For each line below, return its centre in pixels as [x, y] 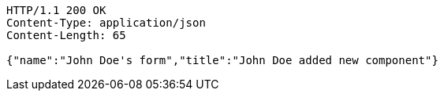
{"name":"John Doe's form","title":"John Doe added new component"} [222, 60]
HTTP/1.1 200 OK [56, 10]
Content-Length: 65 [66, 35]
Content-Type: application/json [106, 23]
